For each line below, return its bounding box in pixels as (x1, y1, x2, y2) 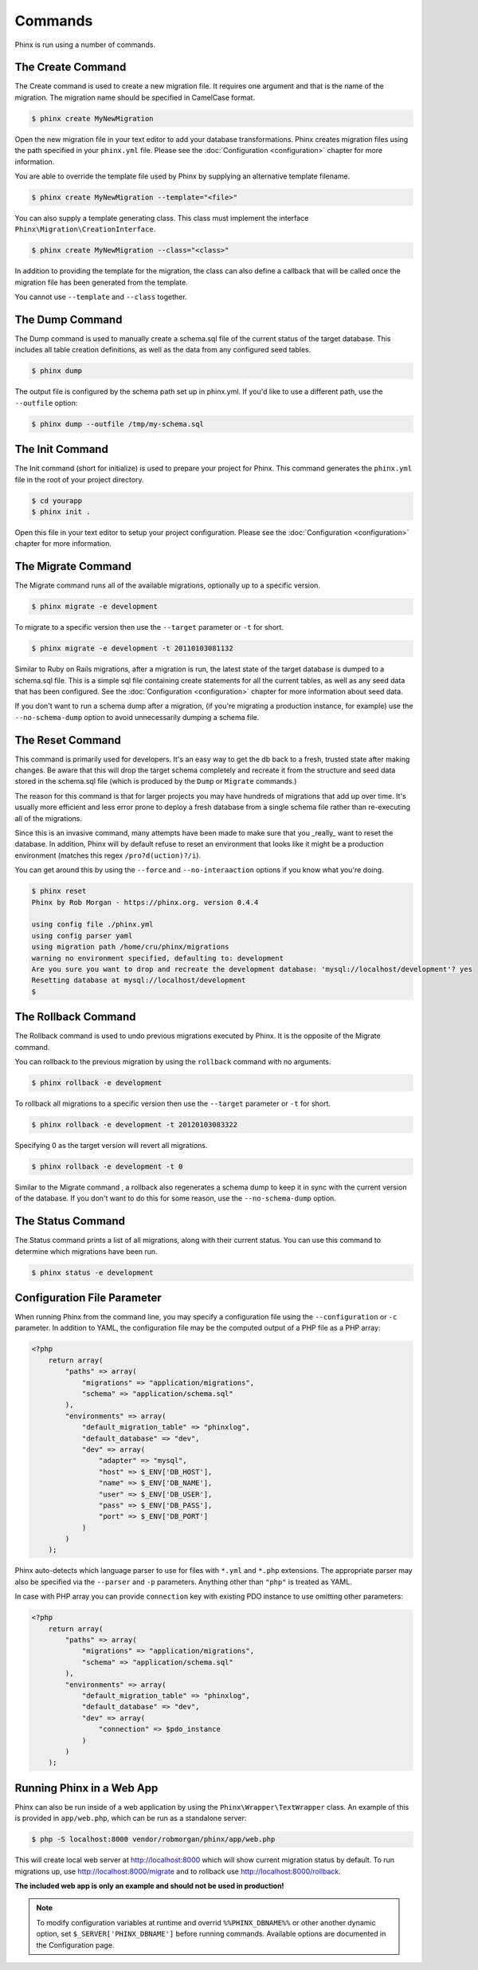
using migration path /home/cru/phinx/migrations (31, 942, 229, 952)
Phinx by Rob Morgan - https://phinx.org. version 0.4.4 (31, 898, 259, 906)
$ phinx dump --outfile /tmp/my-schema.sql (31, 419, 205, 428)
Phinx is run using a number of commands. (14, 40, 155, 49)
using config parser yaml (31, 931, 133, 940)
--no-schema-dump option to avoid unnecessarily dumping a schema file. (14, 712, 260, 722)
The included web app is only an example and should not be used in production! (14, 1881, 284, 1890)
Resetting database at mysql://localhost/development (31, 976, 246, 985)
